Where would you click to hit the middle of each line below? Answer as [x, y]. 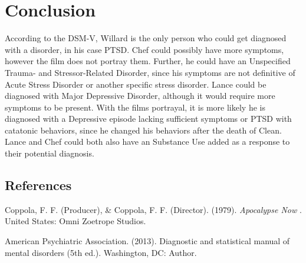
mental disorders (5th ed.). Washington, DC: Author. [101, 252]
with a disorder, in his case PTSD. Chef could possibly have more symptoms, [144, 49]
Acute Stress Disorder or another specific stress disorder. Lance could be [136, 84]
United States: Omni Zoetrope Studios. [75, 221]
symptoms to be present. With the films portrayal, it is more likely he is [135, 107]
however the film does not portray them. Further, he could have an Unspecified [148, 61]
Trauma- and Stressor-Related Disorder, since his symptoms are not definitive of [150, 72]
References [38, 185]
